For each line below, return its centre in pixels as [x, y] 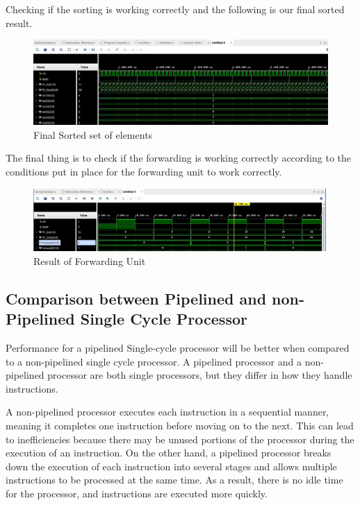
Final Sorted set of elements [93, 134]
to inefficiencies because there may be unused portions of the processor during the [180, 439]
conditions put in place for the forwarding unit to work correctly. [144, 171]
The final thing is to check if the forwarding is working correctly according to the [178, 158]
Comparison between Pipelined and [136, 298]
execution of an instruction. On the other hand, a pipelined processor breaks [169, 453]
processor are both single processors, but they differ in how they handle [200, 375]
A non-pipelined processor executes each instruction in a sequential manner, [167, 412]
